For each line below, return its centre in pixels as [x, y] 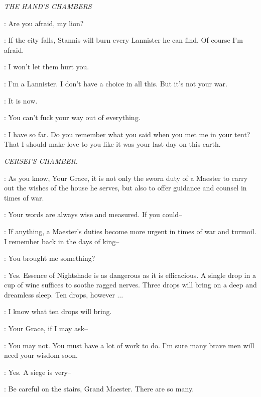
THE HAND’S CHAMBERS [48, 6]
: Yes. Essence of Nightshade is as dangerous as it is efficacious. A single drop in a [130, 275]
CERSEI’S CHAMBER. [41, 161]
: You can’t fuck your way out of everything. [72, 117]
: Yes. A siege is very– [38, 372]
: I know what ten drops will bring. [58, 311]
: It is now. [21, 100]
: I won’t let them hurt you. [47, 67]
